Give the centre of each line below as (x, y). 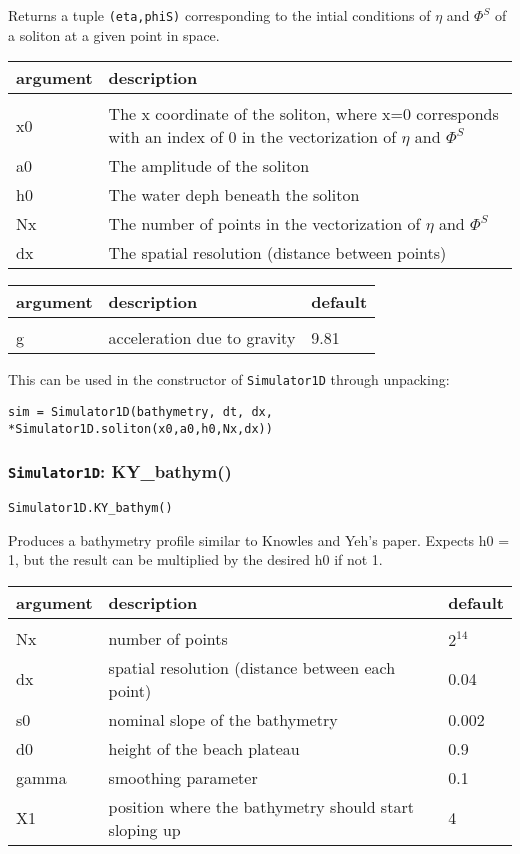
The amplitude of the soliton (209, 166)
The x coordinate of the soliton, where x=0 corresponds (303, 114)
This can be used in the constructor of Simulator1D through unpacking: (229, 379)
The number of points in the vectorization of (264, 224)
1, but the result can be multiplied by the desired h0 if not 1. (195, 559)
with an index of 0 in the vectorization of (252, 137)
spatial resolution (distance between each (252, 667)
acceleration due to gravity (202, 338)
